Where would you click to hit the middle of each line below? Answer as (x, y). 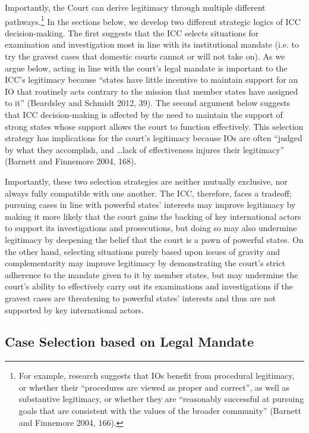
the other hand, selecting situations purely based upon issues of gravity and (143, 251)
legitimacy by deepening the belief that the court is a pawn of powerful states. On (154, 239)
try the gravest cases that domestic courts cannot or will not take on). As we (145, 56)
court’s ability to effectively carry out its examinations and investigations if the (149, 286)
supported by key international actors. (75, 309)
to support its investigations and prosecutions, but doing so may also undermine (151, 228)
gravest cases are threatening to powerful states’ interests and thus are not (141, 298)
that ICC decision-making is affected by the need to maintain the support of (144, 114)
